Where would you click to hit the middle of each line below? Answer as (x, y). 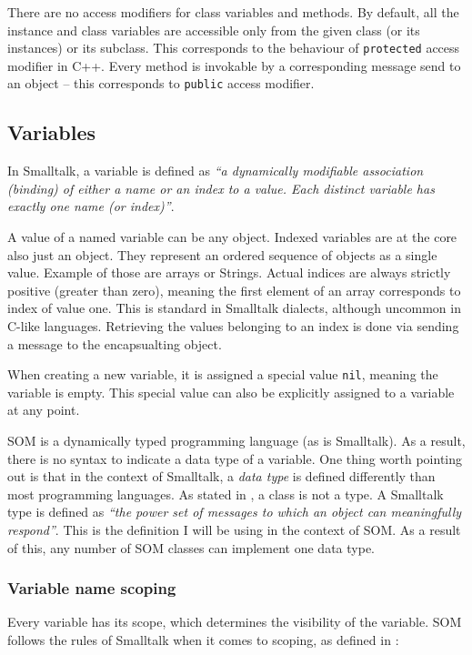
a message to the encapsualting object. (115, 343)
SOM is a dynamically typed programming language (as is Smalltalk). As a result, (236, 441)
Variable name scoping (92, 588)
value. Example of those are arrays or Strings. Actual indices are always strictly (229, 272)
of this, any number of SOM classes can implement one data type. (191, 547)
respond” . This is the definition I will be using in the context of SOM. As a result (234, 530)
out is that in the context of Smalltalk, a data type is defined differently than (221, 476)
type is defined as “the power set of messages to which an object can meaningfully (235, 512)
